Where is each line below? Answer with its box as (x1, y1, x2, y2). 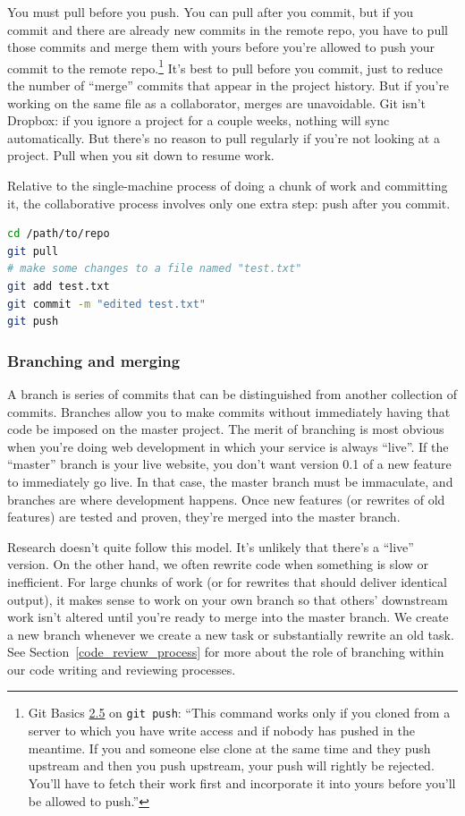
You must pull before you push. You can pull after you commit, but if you (7, 3, 414, 21)
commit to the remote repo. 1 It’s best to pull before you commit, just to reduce (7, 55, 443, 77)
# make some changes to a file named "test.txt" (7, 262, 302, 276)
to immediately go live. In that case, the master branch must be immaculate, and (7, 472, 453, 490)
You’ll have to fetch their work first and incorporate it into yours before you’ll (28, 773, 456, 792)
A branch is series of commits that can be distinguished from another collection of (7, 384, 458, 403)
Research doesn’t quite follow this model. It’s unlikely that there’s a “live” (7, 537, 414, 556)
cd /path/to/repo (7, 227, 110, 241)
